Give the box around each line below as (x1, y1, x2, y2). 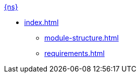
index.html (24, 18, 59, 26)
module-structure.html (44, 33, 119, 42)
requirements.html (44, 49, 105, 57)
